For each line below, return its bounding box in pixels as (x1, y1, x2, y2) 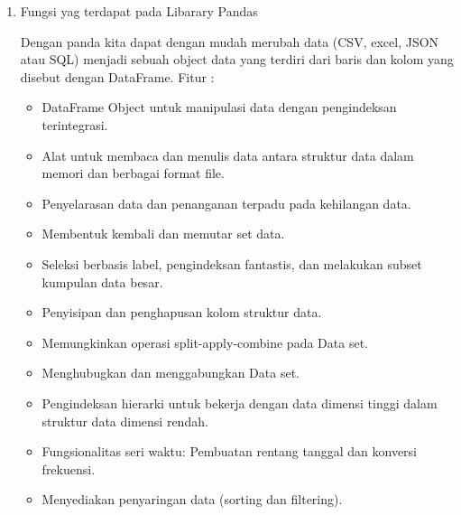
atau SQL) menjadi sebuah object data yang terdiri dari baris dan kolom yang (20, 50, 454, 69)
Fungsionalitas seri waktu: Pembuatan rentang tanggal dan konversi (41, 442, 418, 461)
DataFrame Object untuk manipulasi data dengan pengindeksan (41, 98, 397, 117)
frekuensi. (41, 459, 96, 478)
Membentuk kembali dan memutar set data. (41, 224, 285, 243)
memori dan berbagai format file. (41, 164, 225, 183)
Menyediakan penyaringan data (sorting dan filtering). (41, 490, 343, 509)
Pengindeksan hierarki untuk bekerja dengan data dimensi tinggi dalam (41, 393, 438, 412)
